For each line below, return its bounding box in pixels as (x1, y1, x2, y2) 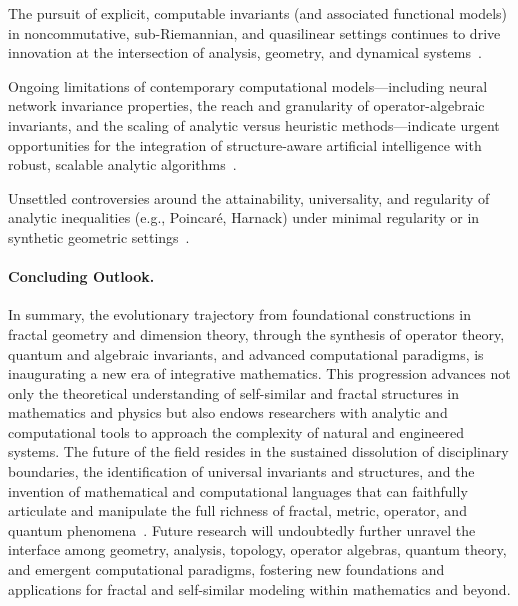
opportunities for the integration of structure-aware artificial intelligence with (8, 134, 482, 155)
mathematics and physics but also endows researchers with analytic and (8, 402, 448, 423)
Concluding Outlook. (8, 266, 155, 287)
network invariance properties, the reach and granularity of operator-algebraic (8, 95, 485, 116)
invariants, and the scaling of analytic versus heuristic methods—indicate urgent (8, 114, 500, 135)
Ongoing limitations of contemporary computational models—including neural (8, 75, 488, 96)
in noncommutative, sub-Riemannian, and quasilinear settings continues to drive (8, 22, 501, 43)
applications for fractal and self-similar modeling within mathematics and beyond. (8, 578, 511, 599)
